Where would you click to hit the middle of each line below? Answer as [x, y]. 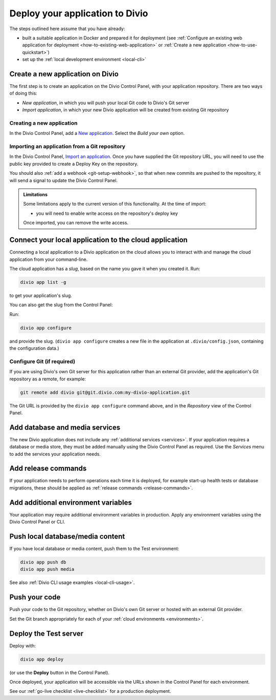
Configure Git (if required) [42, 362]
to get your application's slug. [41, 295]
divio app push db [43, 562]
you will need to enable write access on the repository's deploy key [107, 213]
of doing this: [24, 93]
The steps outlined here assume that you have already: [67, 29]
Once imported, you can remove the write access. [76, 223]
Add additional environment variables [71, 502]
